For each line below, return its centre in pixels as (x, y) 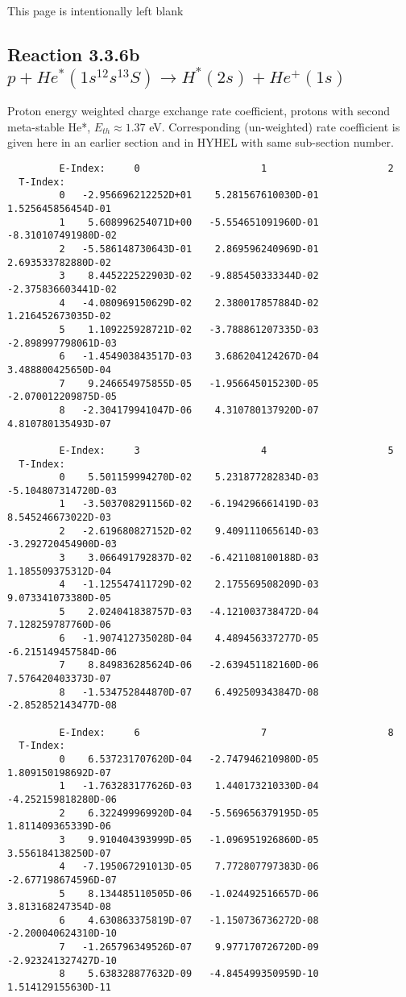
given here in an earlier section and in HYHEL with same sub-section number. (201, 142)
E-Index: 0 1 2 (226, 169)
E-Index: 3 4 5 (226, 450)
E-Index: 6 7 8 (226, 732)
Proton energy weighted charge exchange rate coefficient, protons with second (199, 111)
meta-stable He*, (49, 126)
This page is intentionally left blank (95, 10)
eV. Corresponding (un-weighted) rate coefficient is (275, 126)
